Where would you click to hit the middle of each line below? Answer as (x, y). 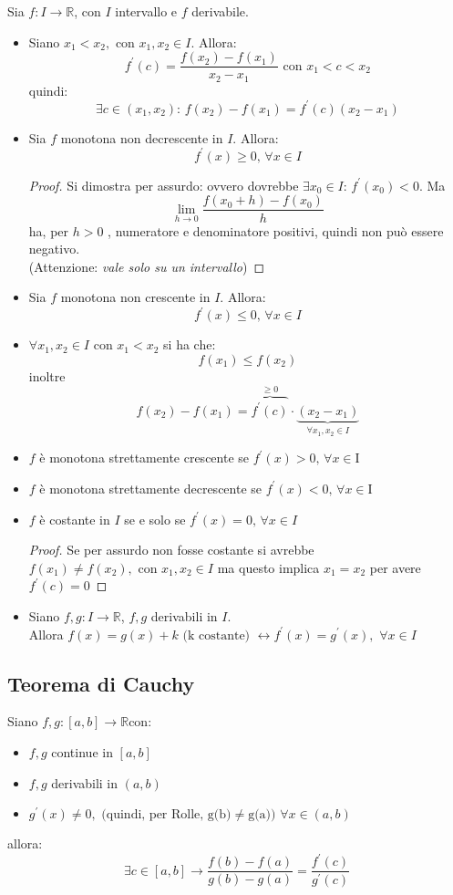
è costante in (75, 519)
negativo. (54, 249)
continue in (82, 751)
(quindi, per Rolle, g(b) (166, 815)
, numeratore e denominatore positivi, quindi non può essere (276, 230)
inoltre (47, 376)
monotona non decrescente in (142, 137)
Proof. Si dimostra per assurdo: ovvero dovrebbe (164, 185)
